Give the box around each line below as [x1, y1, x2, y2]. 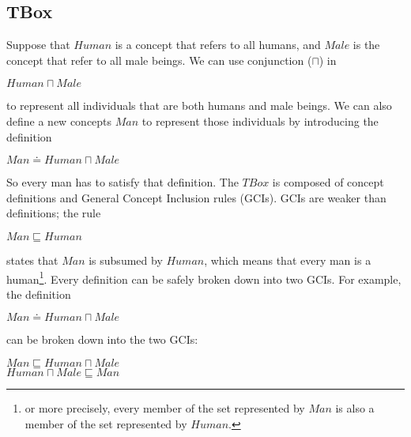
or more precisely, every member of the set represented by [25, 399, 305, 416]
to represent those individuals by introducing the [141, 112, 379, 129]
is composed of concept [272, 174, 384, 190]
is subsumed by [89, 251, 163, 268]
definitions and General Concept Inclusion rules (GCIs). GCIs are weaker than [6, 189, 386, 205]
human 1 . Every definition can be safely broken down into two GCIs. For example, [6, 268, 402, 287]
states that [6, 251, 58, 268]
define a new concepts [6, 112, 112, 129]
